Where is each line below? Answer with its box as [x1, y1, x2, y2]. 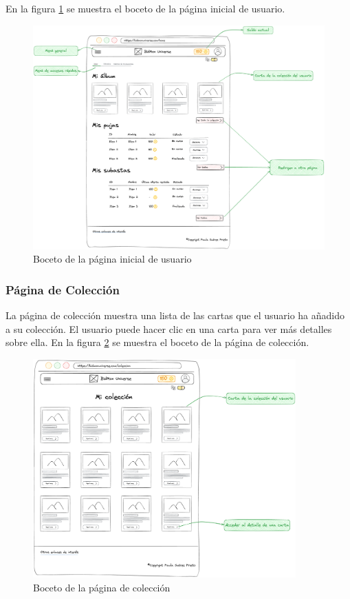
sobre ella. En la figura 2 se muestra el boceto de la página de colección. [6, 335, 309, 349]
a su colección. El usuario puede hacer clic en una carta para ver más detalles [6, 321, 332, 336]
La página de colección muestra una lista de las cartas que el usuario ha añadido [6, 308, 345, 323]
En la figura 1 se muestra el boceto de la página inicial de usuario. [6, 1, 285, 15]
